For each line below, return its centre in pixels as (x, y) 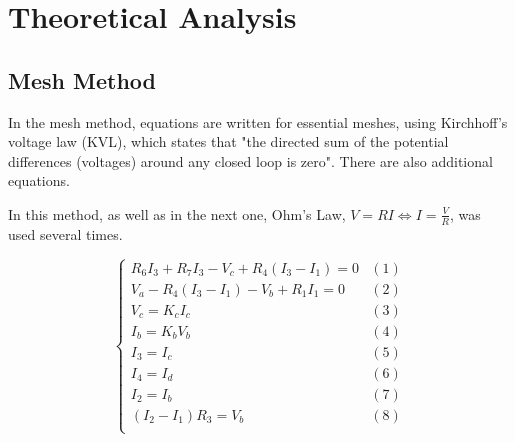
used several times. (65, 233)
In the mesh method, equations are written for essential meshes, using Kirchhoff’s (258, 121)
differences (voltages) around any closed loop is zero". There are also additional (250, 160)
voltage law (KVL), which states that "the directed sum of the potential (228, 141)
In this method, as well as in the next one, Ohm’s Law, (177, 213)
